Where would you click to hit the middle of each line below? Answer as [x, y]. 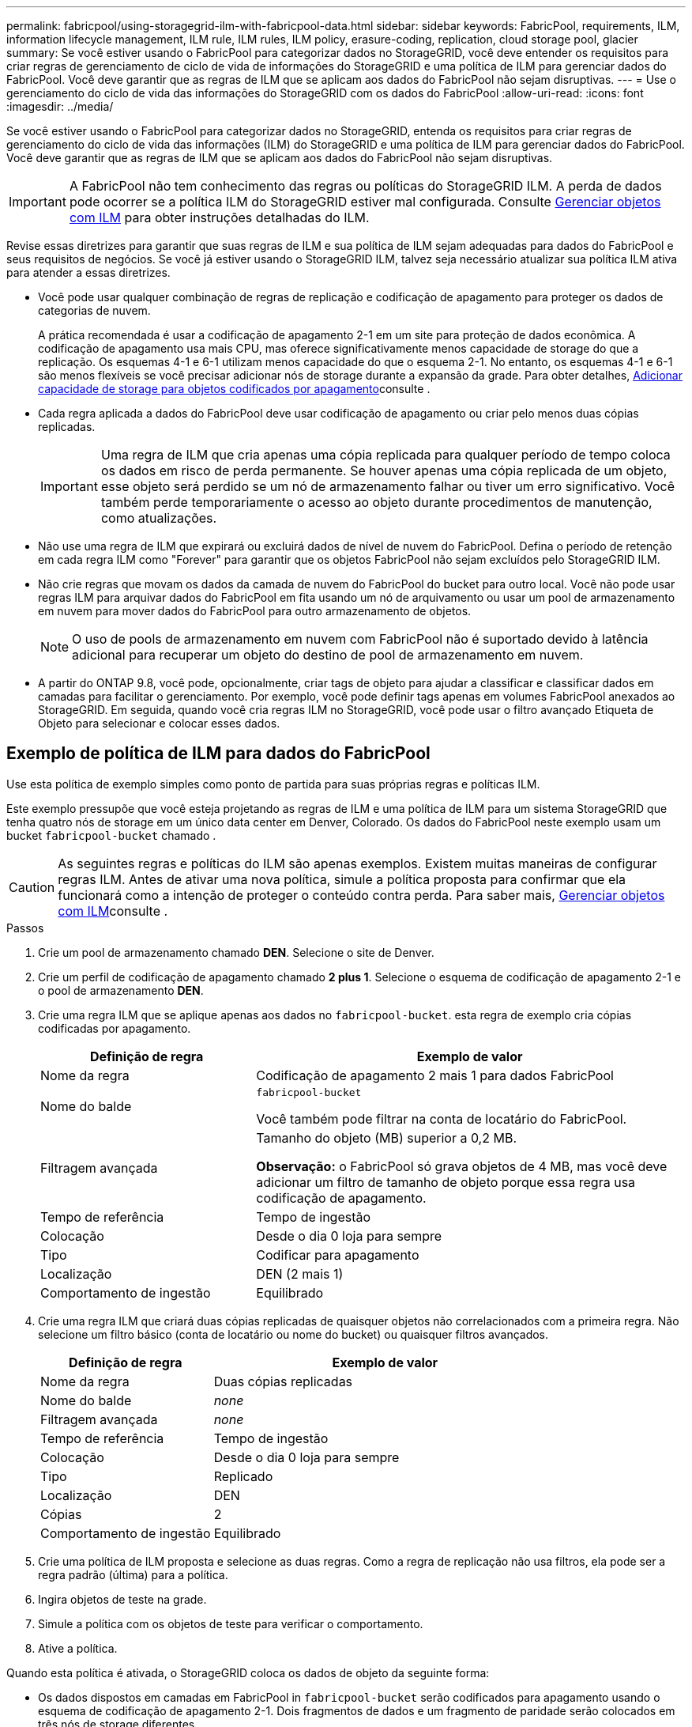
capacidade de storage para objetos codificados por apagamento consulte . [234, 389]
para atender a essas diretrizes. [88, 272]
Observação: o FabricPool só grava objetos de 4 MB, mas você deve [462, 1166]
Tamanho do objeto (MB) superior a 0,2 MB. [386, 1137]
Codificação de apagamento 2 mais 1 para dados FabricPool [435, 1075]
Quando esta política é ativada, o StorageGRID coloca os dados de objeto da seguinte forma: [248, 1672]
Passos [25, 928]
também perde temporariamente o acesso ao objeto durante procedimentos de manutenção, [376, 502]
